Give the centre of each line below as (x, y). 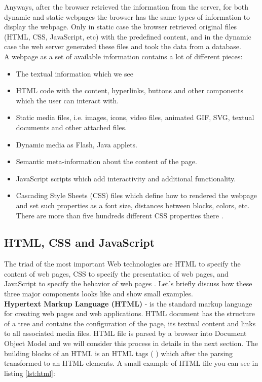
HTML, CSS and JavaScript (80, 242)
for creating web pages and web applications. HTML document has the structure (129, 313)
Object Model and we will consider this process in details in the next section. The (131, 343)
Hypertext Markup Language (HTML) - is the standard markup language (128, 303)
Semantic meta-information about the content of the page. (106, 161)
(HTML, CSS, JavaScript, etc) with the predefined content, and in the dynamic (128, 36)
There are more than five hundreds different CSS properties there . (120, 215)
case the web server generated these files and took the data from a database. (123, 46)
